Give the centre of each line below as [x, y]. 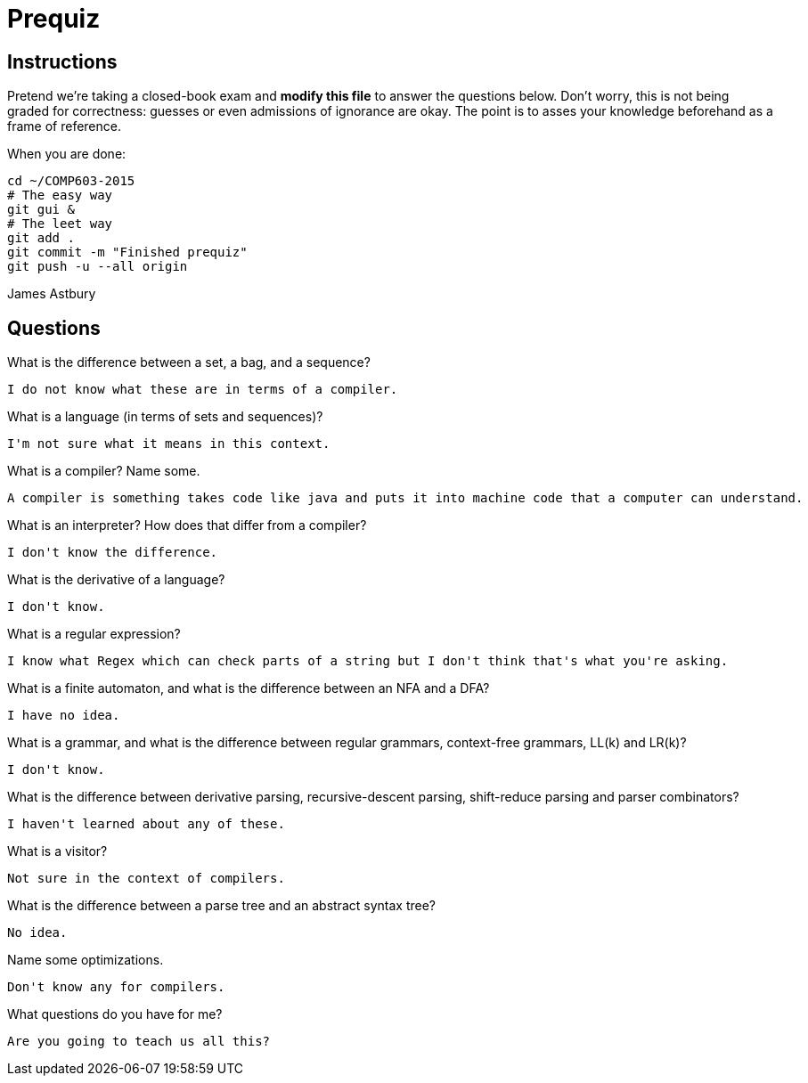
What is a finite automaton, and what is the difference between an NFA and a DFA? [249, 688]
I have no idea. [64, 716]
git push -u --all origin [98, 267]
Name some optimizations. [86, 960]
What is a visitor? [57, 851]
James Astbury [52, 294]
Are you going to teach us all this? [139, 1042]
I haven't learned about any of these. [146, 824]
